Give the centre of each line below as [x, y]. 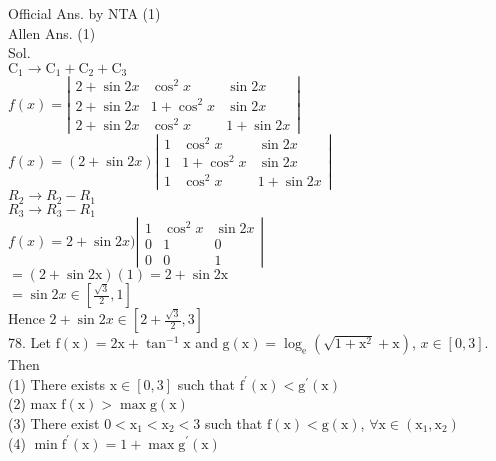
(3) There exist [54, 422]
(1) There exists [57, 383]
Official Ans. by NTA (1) [84, 13]
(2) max [32, 403]
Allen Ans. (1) [52, 32]
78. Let [29, 342]
